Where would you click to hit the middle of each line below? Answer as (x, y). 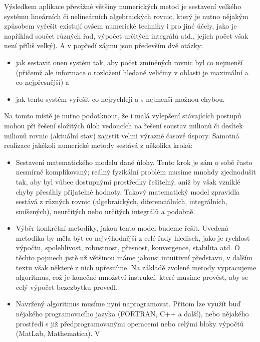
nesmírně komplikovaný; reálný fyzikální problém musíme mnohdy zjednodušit (136, 172)
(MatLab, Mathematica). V (58, 333)
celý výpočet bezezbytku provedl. (67, 287)
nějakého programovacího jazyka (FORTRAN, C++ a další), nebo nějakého (132, 314)
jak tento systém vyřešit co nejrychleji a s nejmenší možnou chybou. (120, 99)
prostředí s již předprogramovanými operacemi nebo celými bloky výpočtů (130, 323)
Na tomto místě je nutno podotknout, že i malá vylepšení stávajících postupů (123, 116)
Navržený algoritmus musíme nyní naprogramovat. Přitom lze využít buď (128, 304)
